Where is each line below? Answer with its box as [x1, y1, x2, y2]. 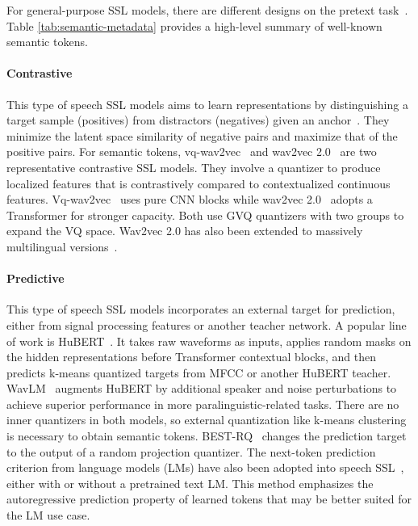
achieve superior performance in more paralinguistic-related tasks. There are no [6, 395, 399, 412]
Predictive [6, 270, 65, 287]
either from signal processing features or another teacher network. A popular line [6, 316, 407, 333]
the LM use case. [6, 507, 90, 524]
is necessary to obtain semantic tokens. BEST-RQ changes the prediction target [6, 427, 407, 444]
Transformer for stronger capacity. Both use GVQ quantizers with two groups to [6, 206, 404, 223]
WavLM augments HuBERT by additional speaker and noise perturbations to [6, 380, 397, 397]
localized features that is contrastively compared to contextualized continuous [6, 175, 391, 191]
